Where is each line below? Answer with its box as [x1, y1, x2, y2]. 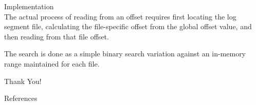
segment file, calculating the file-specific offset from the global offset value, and [4, 21, 252, 32]
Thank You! [4, 75, 42, 86]
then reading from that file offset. [4, 31, 109, 41]
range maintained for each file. [4, 58, 100, 69]
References [4, 93, 38, 103]
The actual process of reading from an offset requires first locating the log [4, 11, 236, 22]
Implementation [4, 1, 54, 11]
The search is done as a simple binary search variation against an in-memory [4, 48, 246, 59]
